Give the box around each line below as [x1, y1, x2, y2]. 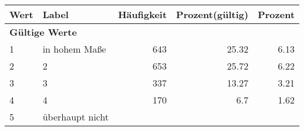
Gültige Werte [9, 25, 77, 39]
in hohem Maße [42, 42, 106, 56]
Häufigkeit [118, 8, 167, 21]
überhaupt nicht [42, 110, 109, 123]
